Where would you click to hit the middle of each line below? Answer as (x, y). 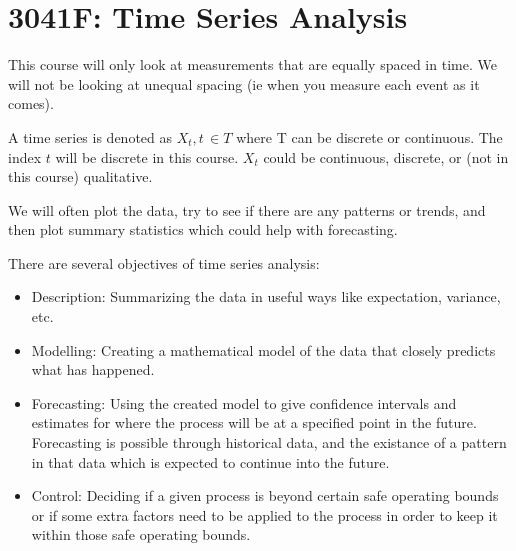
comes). (31, 103)
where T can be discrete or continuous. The (369, 136)
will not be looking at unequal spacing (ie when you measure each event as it (244, 83)
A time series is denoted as (90, 136)
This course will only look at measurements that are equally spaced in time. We (252, 64)
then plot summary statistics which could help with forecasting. (203, 229)
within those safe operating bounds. (141, 534)
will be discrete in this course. (147, 156)
